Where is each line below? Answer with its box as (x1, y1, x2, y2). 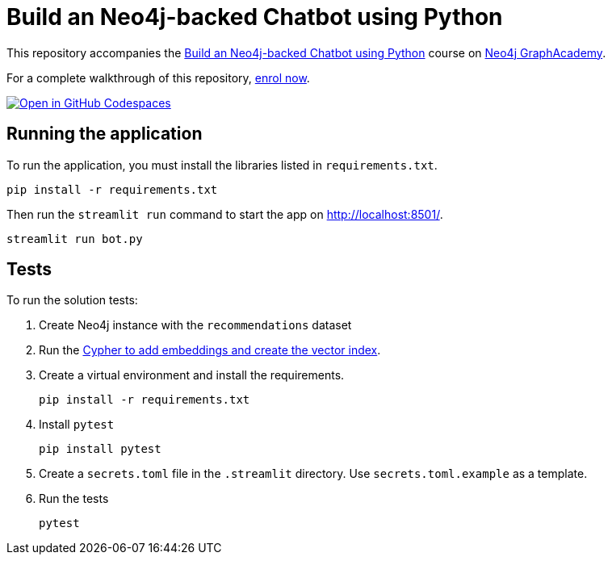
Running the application (6, 124, 203, 144)
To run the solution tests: (6, 293, 138, 308)
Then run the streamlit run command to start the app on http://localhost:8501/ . (6, 207, 443, 221)
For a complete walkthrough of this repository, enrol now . (6, 70, 310, 85)
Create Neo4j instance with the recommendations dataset (39, 318, 352, 333)
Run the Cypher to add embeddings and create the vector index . (39, 343, 381, 358)
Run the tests (39, 492, 109, 506)
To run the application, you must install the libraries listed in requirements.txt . (6, 157, 438, 172)
